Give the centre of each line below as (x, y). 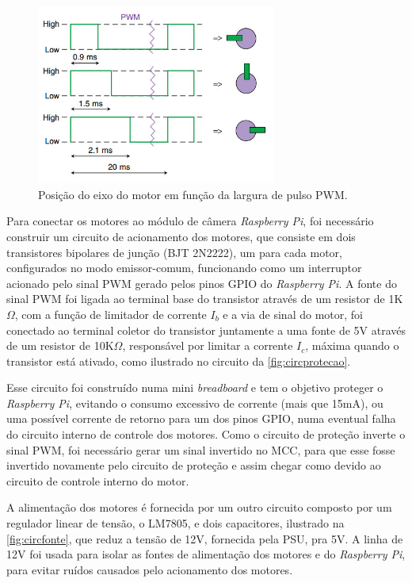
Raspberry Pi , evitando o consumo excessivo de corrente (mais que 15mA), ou (195, 403)
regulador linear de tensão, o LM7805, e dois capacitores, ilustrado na (175, 523)
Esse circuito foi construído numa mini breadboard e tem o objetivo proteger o (195, 387)
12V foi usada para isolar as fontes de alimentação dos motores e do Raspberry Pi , (206, 554)
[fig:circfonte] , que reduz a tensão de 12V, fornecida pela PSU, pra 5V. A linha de (205, 538)
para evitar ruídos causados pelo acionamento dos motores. (150, 569)
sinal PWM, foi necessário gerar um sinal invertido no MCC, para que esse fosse (201, 449)
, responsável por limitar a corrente (208, 345)
